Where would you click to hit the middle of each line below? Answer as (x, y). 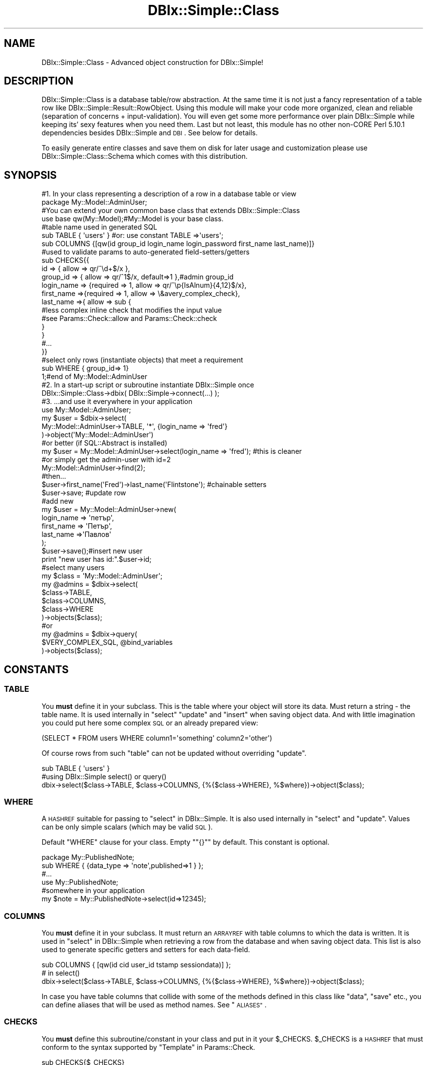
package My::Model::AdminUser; (94, 202)
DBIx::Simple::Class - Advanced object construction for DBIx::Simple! (153, 62)
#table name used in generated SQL (99, 227)
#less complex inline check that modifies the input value (132, 310)
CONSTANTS (36, 669)
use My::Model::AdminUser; (86, 410)
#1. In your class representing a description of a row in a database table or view (169, 194)
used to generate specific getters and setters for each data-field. (146, 949)
